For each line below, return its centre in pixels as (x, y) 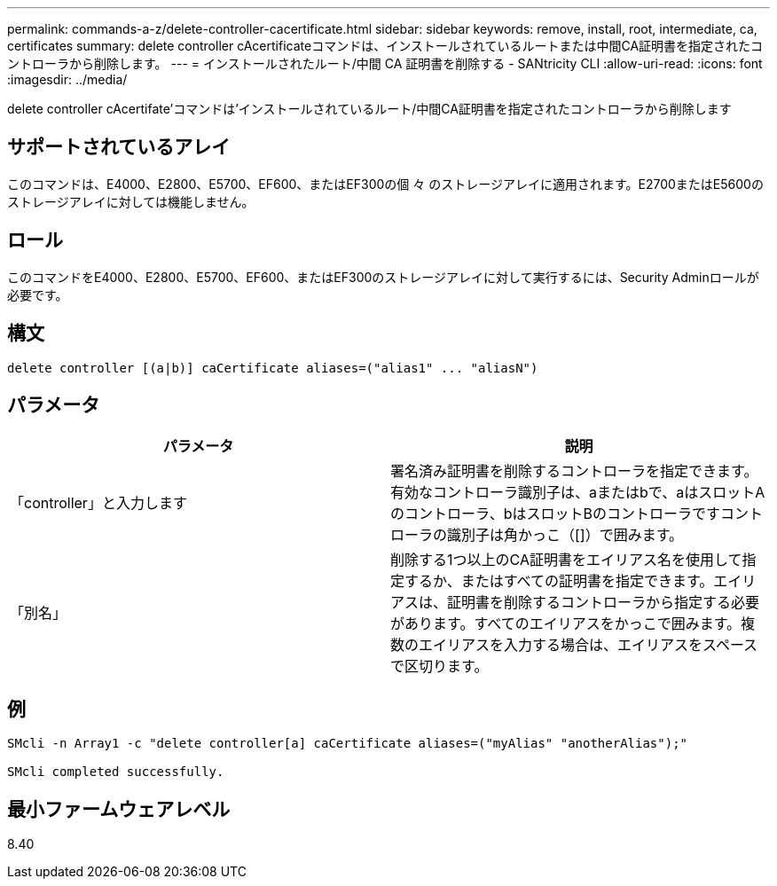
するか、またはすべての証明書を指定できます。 (559, 581)
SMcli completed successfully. (116, 772)
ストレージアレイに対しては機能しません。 (131, 201)
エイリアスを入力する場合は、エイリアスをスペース (589, 645)
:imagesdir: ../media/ (67, 79)
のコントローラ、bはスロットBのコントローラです (555, 514)
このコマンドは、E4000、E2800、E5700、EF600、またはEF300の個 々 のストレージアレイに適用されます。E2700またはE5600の (385, 184)
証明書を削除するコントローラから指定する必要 (604, 603)
